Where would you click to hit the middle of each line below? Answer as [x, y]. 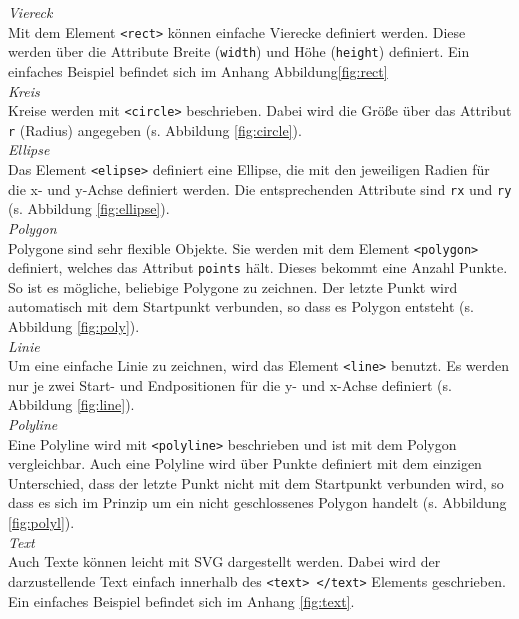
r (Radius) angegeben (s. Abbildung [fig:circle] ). [155, 129]
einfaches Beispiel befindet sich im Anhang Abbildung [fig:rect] [198, 70]
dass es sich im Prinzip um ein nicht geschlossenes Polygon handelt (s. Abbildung [257, 502]
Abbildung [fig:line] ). [71, 404]
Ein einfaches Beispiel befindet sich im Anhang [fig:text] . [181, 600]
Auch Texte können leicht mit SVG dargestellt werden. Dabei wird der [224, 561]
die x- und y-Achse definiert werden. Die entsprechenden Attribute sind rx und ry [260, 188]
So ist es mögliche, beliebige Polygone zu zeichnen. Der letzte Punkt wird [233, 286]
